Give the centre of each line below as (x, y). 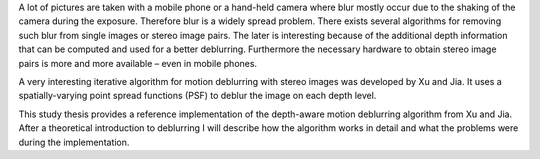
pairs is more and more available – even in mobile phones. (138, 63)
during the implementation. (74, 142)
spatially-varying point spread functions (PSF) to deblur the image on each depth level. (197, 96)
